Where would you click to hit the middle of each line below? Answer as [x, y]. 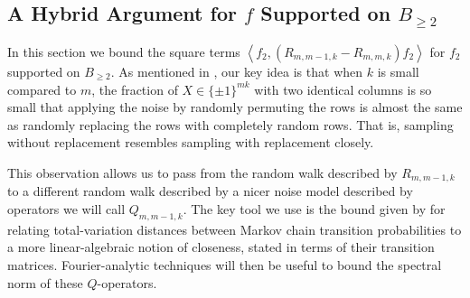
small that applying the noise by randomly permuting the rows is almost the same [235, 107]
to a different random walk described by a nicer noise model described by [210, 191]
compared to [42, 89]
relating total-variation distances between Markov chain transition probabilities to [235, 229]
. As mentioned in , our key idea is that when [237, 71]
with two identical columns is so [343, 89]
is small [398, 71]
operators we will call [66, 209]
